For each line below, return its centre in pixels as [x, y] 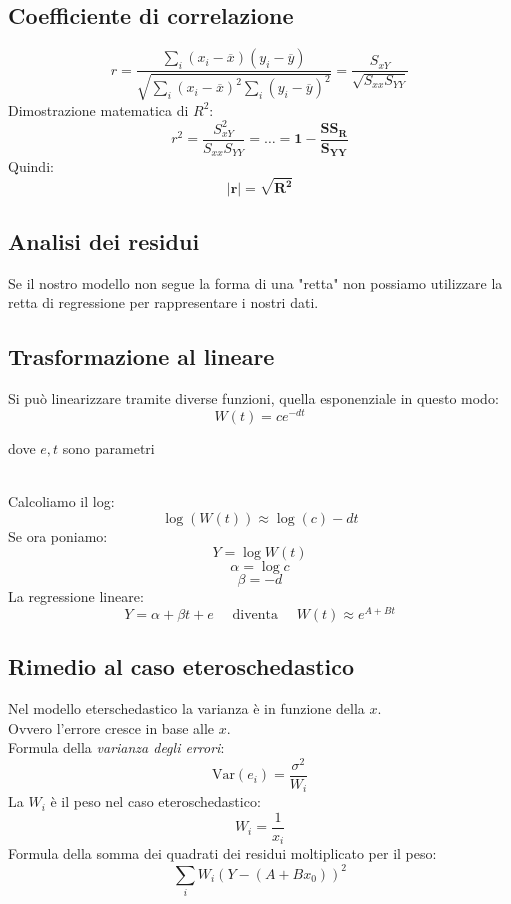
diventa [255, 614]
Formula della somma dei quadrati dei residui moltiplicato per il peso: [222, 853]
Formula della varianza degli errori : [116, 747]
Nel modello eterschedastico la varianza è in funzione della [186, 708]
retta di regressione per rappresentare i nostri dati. [163, 302]
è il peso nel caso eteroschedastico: [155, 801]
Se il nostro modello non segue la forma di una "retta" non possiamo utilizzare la [255, 282]
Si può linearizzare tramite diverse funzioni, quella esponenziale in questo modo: [253, 398]
